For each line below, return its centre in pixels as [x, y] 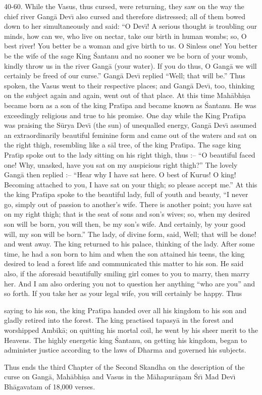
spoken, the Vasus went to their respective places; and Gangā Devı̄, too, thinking [129, 85]
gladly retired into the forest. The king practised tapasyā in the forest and [119, 320]
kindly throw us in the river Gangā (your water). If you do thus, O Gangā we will [130, 65]
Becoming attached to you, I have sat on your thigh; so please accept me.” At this [131, 184]
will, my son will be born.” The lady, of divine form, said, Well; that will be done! [130, 234]
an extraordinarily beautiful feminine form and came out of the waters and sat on [130, 135]
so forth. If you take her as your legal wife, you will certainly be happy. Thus [123, 293]
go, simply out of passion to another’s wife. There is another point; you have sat [128, 204]
